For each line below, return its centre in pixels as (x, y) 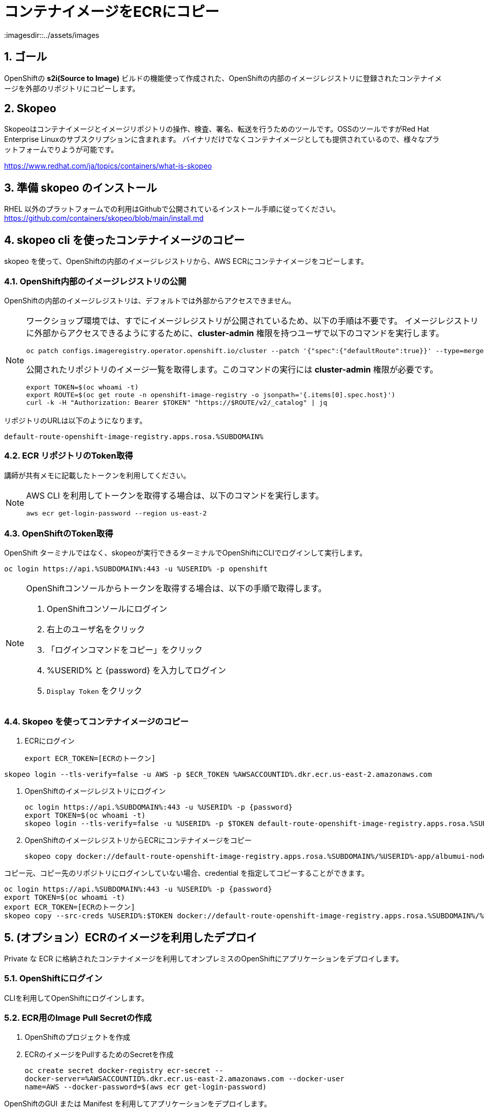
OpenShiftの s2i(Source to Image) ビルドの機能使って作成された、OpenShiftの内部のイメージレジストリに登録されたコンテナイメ (223, 78)
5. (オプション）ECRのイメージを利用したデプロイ (131, 937)
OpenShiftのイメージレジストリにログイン (95, 791)
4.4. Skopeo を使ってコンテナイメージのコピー (96, 721)
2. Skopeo (30, 109)
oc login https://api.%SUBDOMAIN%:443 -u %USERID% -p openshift (136, 569)
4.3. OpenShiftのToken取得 (59, 533)
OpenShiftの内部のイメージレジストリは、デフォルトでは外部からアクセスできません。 (150, 300)
